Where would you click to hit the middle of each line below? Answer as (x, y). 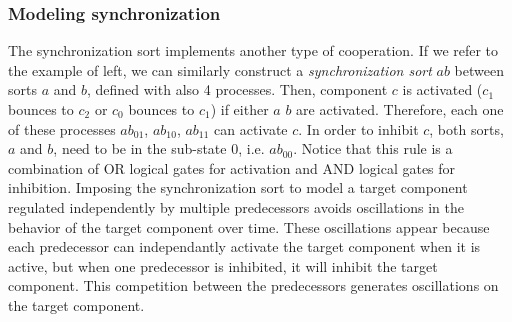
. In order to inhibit (358, 128)
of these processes (62, 128)
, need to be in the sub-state (140, 148)
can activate (251, 128)
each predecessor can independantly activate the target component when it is (244, 246)
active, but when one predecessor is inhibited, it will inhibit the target (223, 265)
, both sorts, (466, 128)
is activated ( (442, 89)
